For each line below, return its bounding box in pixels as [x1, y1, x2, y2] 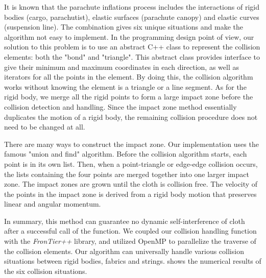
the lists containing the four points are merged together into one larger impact [4, 168, 249, 179]
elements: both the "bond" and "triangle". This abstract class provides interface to [4, 51, 260, 62]
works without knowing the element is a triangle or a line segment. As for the [4, 81, 247, 92]
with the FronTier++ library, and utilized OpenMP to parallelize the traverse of [4, 236, 256, 246]
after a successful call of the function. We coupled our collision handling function [4, 225, 257, 236]
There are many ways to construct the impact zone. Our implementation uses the [4, 138, 259, 149]
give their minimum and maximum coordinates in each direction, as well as [4, 61, 239, 72]
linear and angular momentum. [4, 198, 101, 209]
